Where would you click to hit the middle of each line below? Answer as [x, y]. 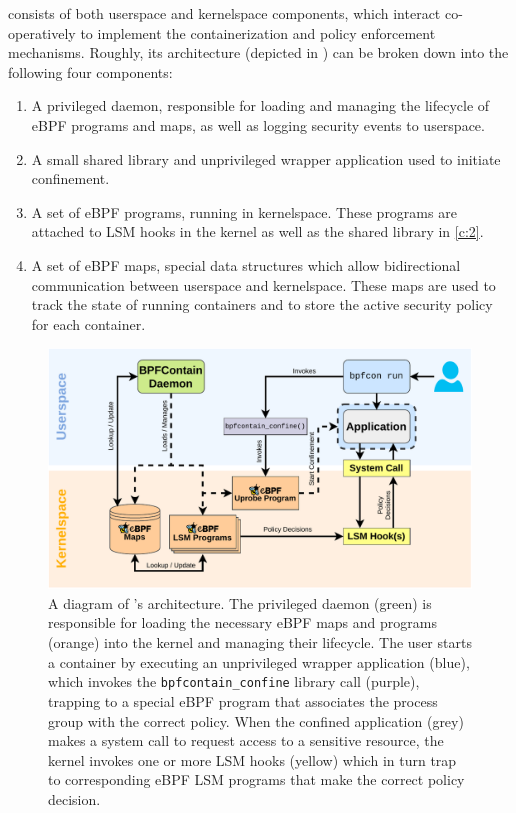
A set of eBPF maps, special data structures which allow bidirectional [246, 264]
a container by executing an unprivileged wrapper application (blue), [259, 661]
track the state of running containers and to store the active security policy [262, 304]
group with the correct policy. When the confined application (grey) [256, 720]
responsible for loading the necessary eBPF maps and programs [242, 622]
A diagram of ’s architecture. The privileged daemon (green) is [240, 602]
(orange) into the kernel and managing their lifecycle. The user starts [260, 642]
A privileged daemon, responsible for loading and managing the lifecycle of [260, 105]
